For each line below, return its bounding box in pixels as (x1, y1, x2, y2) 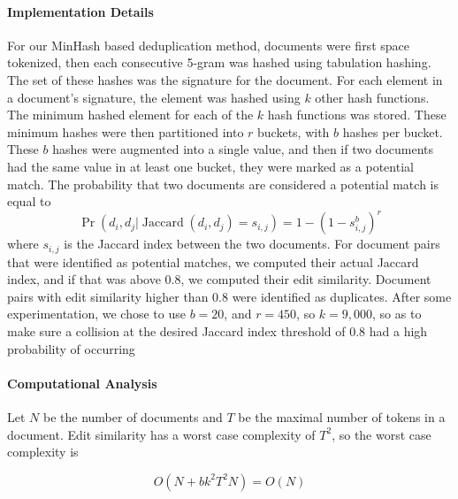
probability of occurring (7, 339, 135, 357)
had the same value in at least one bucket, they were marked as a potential (7, 157, 414, 175)
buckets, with (257, 122, 330, 141)
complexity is (7, 442, 79, 461)
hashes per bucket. (342, 122, 443, 141)
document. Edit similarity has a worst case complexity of (7, 425, 316, 443)
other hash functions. (315, 88, 430, 106)
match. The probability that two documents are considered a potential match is (7, 174, 439, 193)
